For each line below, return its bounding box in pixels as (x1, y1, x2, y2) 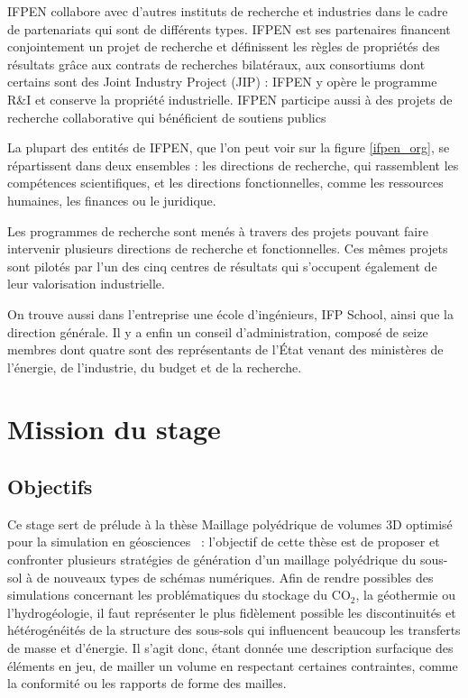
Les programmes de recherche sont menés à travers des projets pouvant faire (7, 221, 428, 240)
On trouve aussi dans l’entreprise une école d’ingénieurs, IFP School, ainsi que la (7, 304, 454, 323)
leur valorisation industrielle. (7, 274, 165, 293)
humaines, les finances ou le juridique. (7, 190, 216, 209)
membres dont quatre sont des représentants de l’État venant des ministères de (7, 340, 444, 359)
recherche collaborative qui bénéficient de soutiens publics (7, 107, 326, 126)
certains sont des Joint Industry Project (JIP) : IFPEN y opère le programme (7, 72, 437, 91)
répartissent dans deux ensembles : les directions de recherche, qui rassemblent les (7, 155, 459, 174)
